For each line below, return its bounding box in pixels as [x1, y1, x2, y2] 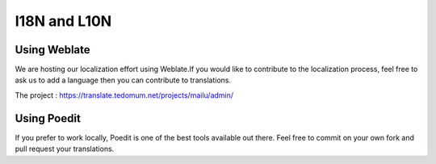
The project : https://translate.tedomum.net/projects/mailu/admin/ [15, 90, 234, 100]
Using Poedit [15, 111, 81, 125]
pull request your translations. [15, 144, 115, 153]
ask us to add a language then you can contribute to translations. [15, 75, 232, 85]
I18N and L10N [15, 12, 112, 30]
